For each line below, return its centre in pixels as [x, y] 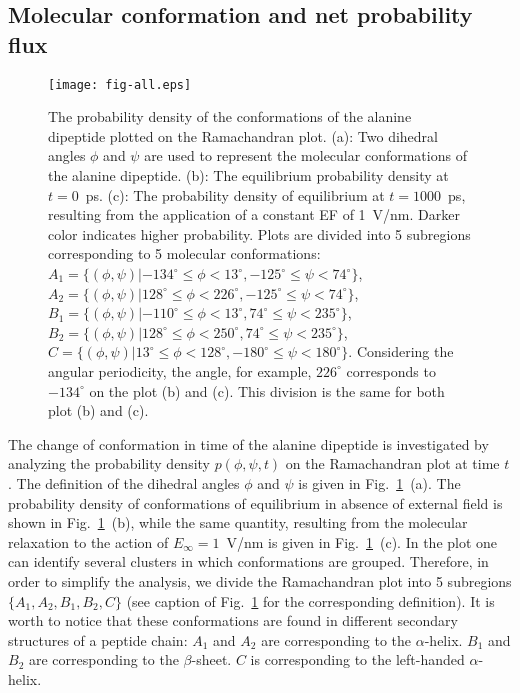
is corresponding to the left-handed [357, 659]
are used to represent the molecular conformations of [305, 155]
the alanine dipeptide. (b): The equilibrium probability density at [248, 175]
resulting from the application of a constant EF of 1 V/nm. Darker [254, 214]
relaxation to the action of [88, 541]
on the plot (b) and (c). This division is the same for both [267, 390]
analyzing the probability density [109, 463]
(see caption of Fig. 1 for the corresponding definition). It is [310, 600]
